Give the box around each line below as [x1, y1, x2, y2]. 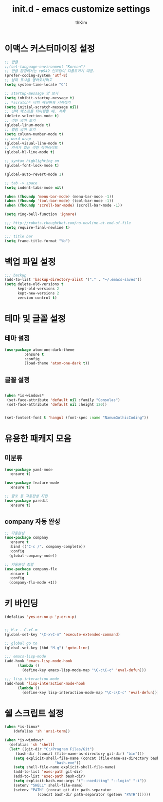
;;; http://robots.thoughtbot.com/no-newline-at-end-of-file [4, 220, 131, 226]
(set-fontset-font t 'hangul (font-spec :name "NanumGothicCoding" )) [4, 415, 149, 420]
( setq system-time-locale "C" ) [4, 82, 68, 87]
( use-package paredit [4, 498, 49, 503]
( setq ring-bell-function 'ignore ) [4, 212, 77, 217]
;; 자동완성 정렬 [4, 562, 34, 567]
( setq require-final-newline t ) [4, 225, 70, 230]
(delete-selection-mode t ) [4, 113, 59, 119]
